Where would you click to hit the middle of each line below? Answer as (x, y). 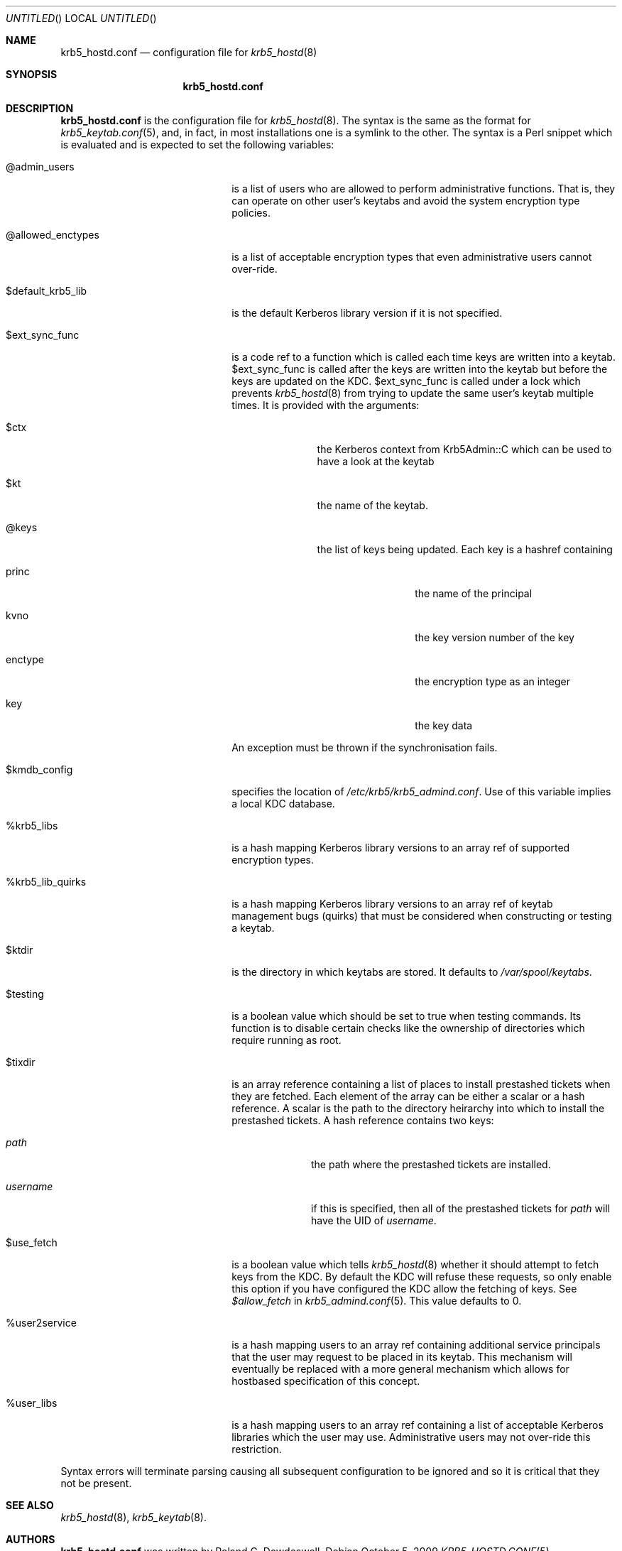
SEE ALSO (30, 1505)
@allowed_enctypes (53, 235)
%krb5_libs (32, 826)
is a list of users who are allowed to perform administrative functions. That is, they (424, 189)
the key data (444, 725)
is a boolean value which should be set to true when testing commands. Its (407, 1016)
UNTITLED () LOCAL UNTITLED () (81, 18)
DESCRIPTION (40, 108)
